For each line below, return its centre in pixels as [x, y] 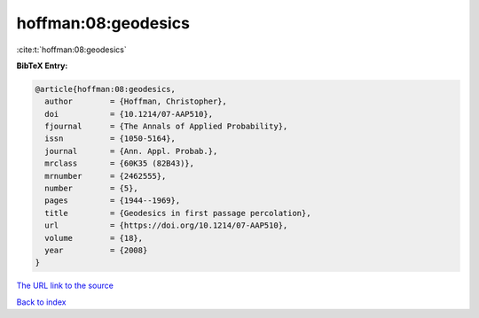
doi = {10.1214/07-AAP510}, [129, 114]
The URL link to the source [65, 286]
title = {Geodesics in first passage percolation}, [178, 213]
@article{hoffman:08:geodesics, [106, 89]
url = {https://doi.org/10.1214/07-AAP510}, [166, 225]
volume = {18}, [94, 238]
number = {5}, [92, 189]
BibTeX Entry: [42, 66]
